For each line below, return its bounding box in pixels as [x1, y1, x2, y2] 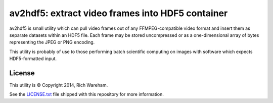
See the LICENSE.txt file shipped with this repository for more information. [9, 91, 164, 97]
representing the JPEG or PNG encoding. [9, 39, 95, 45]
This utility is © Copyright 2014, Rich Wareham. [9, 82, 108, 88]
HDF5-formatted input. [9, 56, 57, 62]
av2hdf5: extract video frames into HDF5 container [9, 8, 228, 19]
